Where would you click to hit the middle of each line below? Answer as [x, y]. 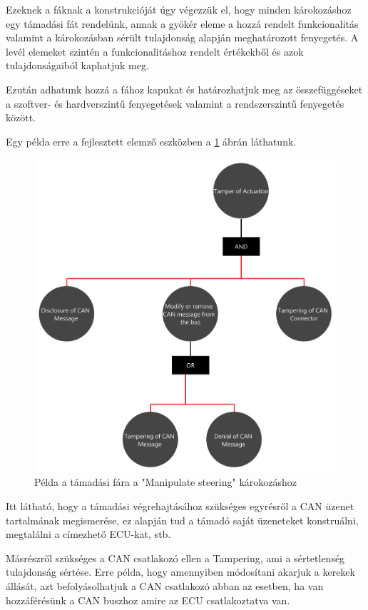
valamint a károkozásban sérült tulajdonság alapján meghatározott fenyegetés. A [182, 37]
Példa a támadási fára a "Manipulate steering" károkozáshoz [166, 482]
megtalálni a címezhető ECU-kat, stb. [88, 534]
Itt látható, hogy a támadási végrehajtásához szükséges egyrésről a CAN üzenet [180, 505]
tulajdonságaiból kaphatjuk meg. [77, 65]
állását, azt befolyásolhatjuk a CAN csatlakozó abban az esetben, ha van [165, 585]
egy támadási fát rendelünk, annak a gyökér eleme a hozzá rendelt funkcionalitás [182, 23]
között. [21, 117]
